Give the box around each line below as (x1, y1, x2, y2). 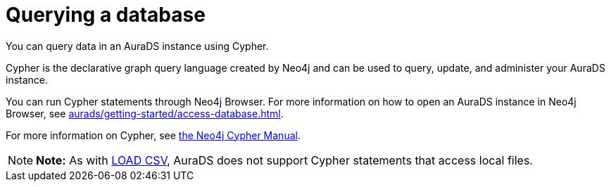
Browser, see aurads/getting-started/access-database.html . (6, 107, 284, 120)
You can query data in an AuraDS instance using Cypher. (6, 39, 269, 52)
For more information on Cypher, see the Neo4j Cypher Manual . (6, 129, 301, 141)
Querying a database (6, 3, 206, 27)
